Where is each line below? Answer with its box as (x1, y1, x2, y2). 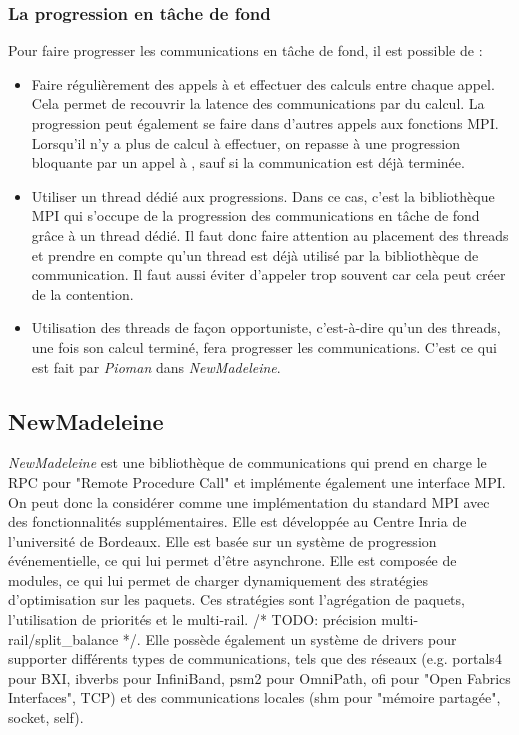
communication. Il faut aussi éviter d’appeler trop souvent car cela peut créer (31, 264, 506, 285)
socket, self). (8, 707, 84, 728)
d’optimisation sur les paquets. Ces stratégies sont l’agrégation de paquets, (8, 589, 465, 610)
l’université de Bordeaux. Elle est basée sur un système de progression (8, 530, 437, 551)
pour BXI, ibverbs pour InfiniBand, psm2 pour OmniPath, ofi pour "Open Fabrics (8, 667, 511, 688)
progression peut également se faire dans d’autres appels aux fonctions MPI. (31, 113, 499, 133)
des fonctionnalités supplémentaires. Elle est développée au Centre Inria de (8, 511, 467, 532)
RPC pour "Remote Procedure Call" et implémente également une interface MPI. (8, 471, 506, 492)
